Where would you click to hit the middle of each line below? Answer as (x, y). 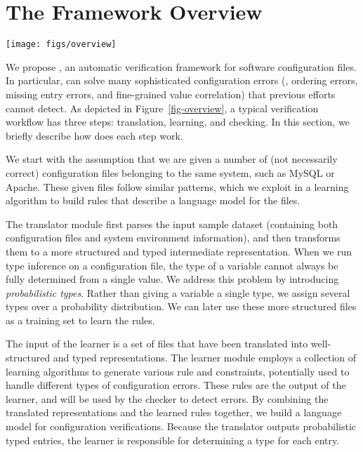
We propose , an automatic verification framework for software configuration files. (181, 66)
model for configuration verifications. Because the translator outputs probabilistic (181, 426)
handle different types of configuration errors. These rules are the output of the (176, 385)
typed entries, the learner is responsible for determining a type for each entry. (173, 440)
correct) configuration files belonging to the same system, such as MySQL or (170, 172)
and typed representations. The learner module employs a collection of (205, 358)
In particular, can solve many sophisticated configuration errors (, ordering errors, (182, 80)
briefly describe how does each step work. (94, 135)
